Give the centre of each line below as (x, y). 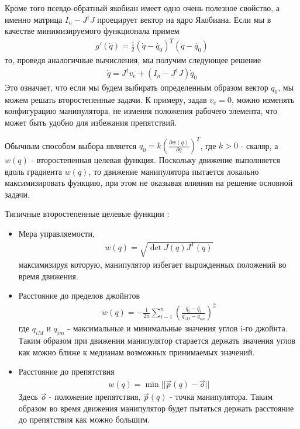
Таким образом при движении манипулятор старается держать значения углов (157, 340)
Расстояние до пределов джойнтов (79, 295)
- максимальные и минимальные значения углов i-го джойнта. (177, 328)
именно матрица (34, 19)
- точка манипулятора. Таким (221, 397)
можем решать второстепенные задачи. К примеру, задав (106, 99)
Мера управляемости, (56, 233)
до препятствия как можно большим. (84, 419)
